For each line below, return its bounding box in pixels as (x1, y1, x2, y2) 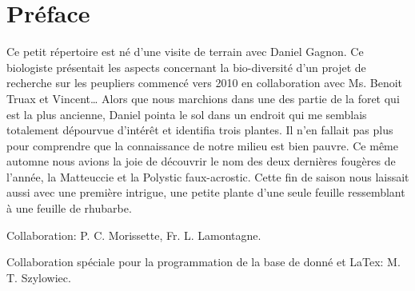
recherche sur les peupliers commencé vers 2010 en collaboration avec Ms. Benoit (6, 74, 403, 91)
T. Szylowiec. (6, 269, 71, 285)
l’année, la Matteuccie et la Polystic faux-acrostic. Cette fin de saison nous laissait (6, 168, 409, 185)
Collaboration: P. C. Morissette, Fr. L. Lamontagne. (6, 226, 261, 243)
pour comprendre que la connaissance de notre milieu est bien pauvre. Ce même (6, 137, 398, 153)
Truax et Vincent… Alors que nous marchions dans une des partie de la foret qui (6, 90, 400, 106)
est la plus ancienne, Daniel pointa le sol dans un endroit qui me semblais (6, 106, 367, 122)
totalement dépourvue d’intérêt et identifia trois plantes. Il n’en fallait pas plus (6, 122, 393, 138)
